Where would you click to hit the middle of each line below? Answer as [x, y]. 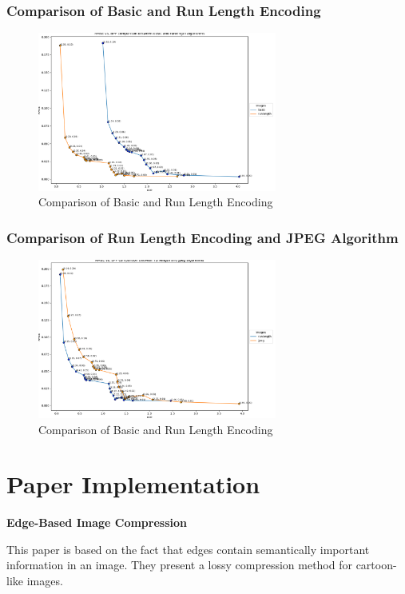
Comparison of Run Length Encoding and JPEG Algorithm [202, 237]
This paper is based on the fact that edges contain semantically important [188, 549]
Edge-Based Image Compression [97, 522]
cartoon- [376, 565]
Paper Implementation [133, 484]
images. [45, 581]
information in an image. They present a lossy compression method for [179, 565]
